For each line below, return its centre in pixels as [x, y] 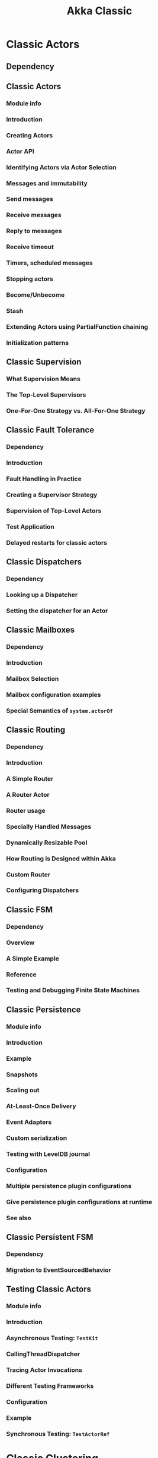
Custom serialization [37, 1138]
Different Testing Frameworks [50, 1386]
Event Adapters [29, 1122]
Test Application [30, 526]
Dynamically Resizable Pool [47, 843]
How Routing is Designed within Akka [61, 859]
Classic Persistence [43, 1009]
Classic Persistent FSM [50, 1237]
